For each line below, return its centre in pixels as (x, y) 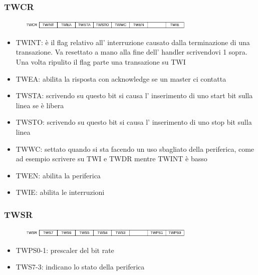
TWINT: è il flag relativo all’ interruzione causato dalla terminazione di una (133, 42)
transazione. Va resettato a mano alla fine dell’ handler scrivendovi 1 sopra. (132, 52)
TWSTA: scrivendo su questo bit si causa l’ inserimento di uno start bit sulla (134, 95)
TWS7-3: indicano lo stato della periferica (80, 267)
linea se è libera (40, 105)
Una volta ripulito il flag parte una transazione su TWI (101, 62)
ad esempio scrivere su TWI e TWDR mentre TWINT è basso (111, 159)
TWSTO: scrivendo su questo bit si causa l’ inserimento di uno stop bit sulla (134, 122)
